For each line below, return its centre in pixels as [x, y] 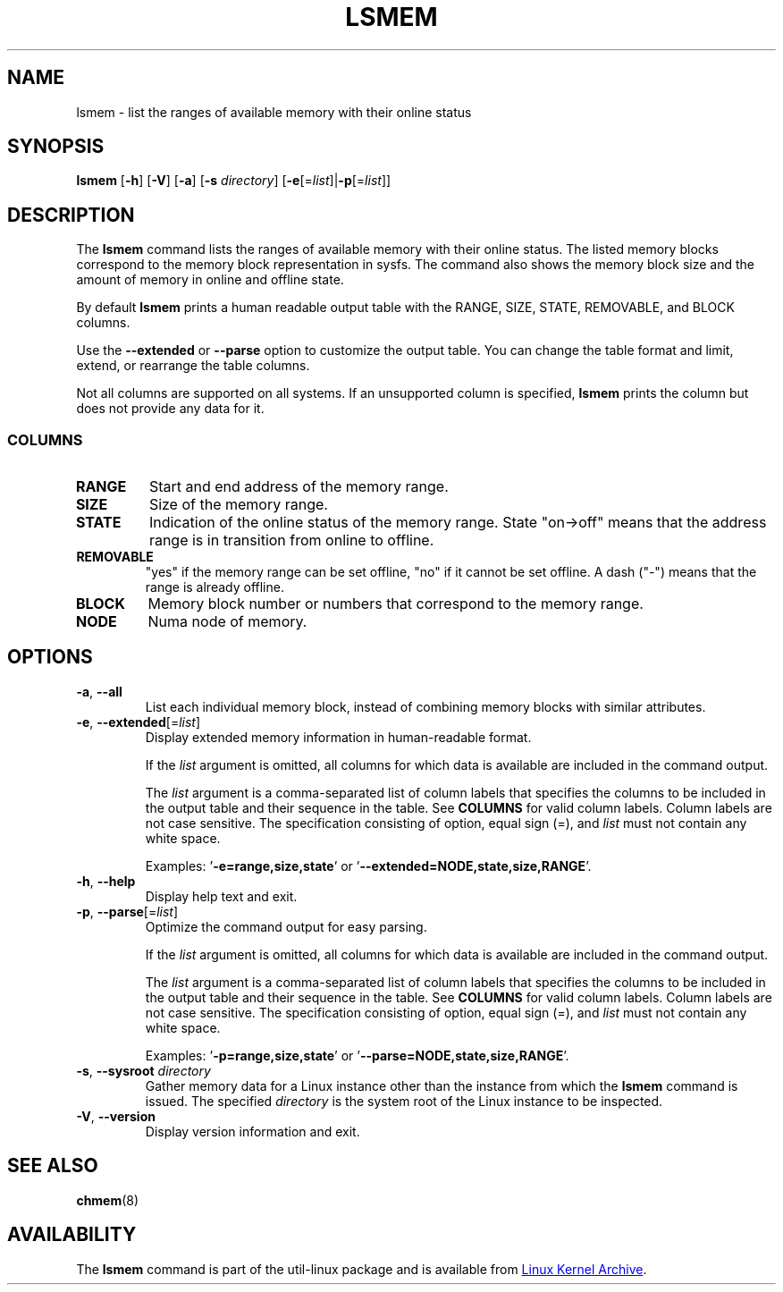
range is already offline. [215, 587]
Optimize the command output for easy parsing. [286, 926]
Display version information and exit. [253, 1131]
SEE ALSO [53, 1166]
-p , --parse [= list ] [127, 911]
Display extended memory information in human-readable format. [338, 737]
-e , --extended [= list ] [139, 722]
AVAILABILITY [72, 1235]
